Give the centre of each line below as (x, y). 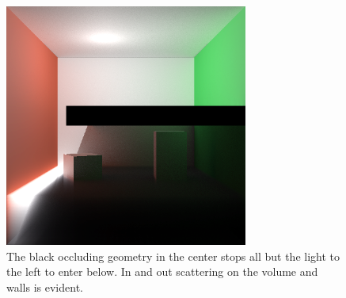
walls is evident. (45, 287)
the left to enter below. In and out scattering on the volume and (162, 271)
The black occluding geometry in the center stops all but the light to (173, 256)
